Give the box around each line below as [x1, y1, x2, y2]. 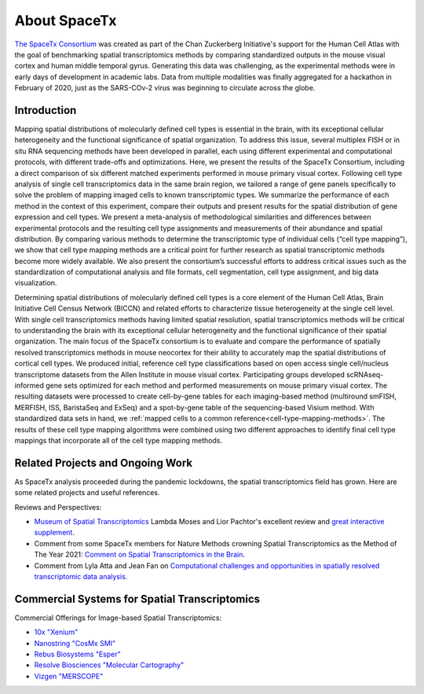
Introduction [14, 103, 77, 117]
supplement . [34, 527, 75, 538]
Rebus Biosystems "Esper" [34, 649, 121, 659]
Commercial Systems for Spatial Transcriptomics [14, 592, 261, 605]
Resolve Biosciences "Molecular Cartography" [34, 660, 185, 670]
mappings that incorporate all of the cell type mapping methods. [14, 435, 223, 445]
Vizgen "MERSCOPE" [34, 671, 104, 681]
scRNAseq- [345, 369, 384, 379]
